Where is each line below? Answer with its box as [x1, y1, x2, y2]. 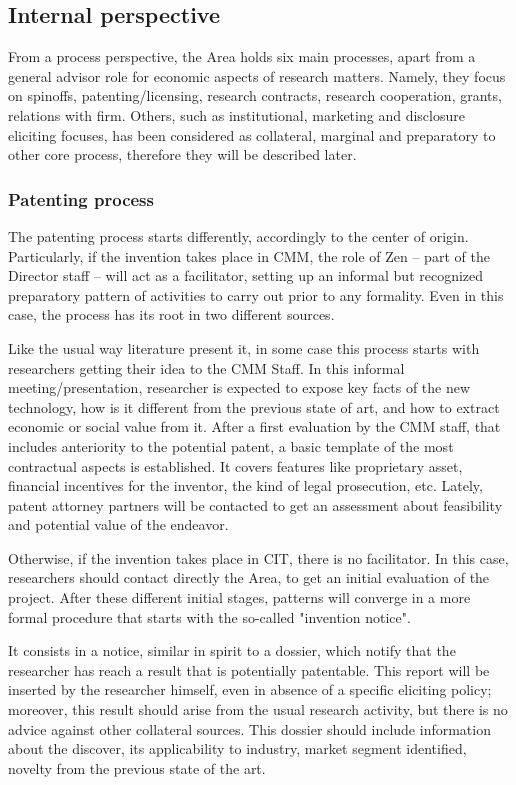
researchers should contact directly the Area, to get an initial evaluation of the [8, 567, 490, 588]
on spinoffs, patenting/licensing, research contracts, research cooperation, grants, [8, 85, 502, 106]
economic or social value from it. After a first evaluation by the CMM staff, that [8, 416, 501, 437]
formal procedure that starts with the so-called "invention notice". [8, 606, 411, 627]
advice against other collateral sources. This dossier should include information [8, 718, 491, 739]
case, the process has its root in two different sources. [8, 304, 335, 325]
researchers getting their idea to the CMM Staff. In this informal [8, 357, 405, 378]
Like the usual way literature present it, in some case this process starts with [8, 337, 480, 358]
